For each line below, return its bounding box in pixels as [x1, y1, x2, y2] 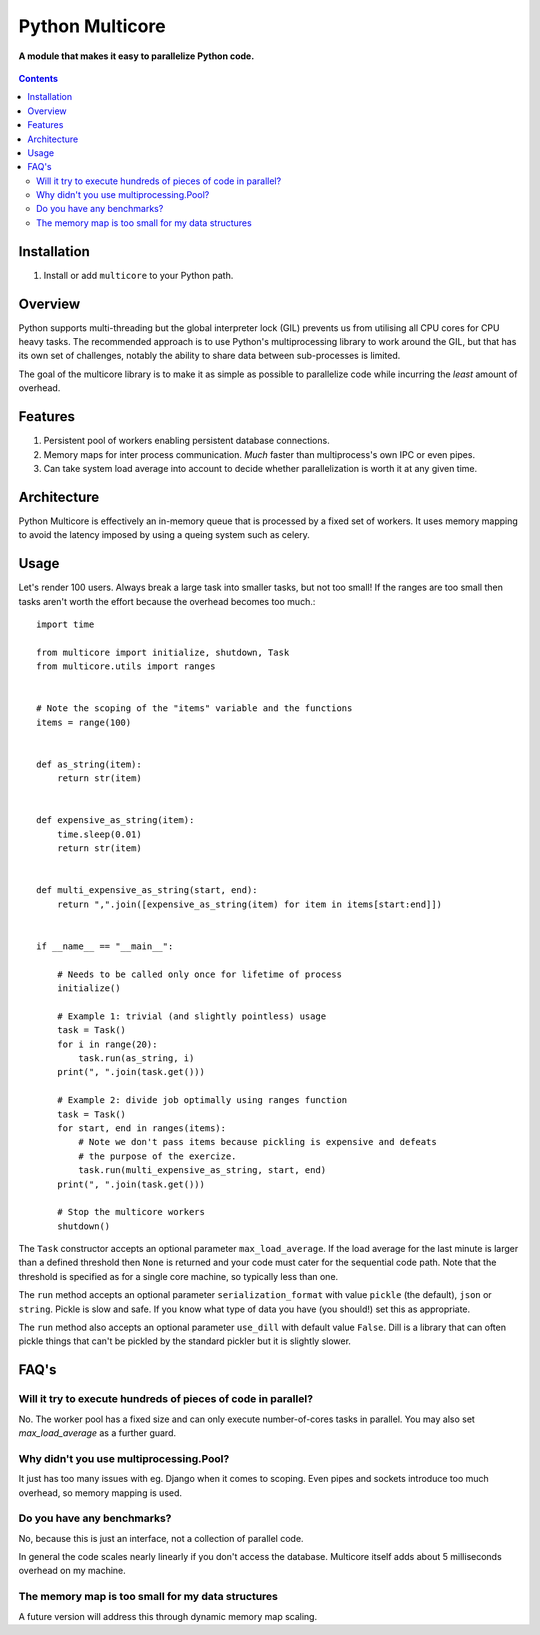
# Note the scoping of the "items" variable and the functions [36, 703, 353, 714]
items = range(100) [36, 716, 132, 728]
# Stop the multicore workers [56, 1206, 205, 1218]
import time [36, 618, 95, 630]
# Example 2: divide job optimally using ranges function [56, 1095, 348, 1106]
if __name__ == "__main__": [36, 940, 174, 952]
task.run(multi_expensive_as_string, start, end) [78, 1165, 327, 1176]
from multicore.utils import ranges [36, 661, 216, 672]
